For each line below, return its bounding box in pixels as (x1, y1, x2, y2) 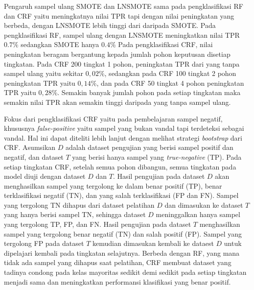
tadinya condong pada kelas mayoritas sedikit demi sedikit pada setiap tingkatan (4, 267, 247, 277)
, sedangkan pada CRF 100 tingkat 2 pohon (104, 68, 236, 78)
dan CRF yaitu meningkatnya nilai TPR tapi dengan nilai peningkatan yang (4, 10, 234, 21)
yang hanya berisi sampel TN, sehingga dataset (4, 209, 146, 219)
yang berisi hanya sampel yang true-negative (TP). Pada (72, 151, 242, 162)
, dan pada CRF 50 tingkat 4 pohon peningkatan (96, 77, 244, 88)
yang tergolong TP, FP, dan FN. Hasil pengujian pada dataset (4, 219, 191, 229)
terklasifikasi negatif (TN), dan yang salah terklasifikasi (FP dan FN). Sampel (4, 190, 239, 200)
